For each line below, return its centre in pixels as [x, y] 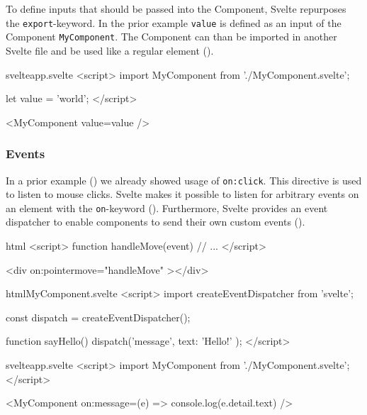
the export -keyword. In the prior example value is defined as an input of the [174, 22]
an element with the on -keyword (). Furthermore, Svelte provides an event [167, 207]
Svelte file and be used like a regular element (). [110, 50]
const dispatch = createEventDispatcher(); [98, 317]
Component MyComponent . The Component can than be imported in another [171, 37]
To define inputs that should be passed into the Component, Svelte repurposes [176, 9]
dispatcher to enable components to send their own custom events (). [156, 222]
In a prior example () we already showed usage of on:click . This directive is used [184, 180]
